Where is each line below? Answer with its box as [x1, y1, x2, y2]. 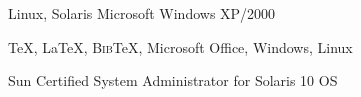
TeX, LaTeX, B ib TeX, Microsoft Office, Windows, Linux [8, 36, 353, 57]
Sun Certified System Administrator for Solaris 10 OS [8, 70, 338, 91]
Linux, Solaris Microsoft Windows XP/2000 [8, 3, 276, 23]
